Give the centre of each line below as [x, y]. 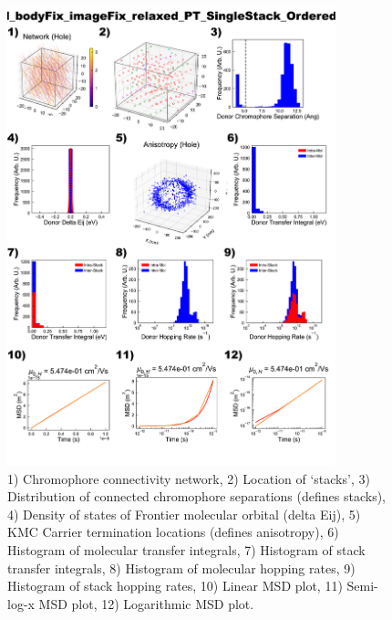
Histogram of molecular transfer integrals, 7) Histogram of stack [186, 550]
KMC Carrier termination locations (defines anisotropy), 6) [173, 532]
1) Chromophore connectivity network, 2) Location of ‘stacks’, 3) [189, 478]
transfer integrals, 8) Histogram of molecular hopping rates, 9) [181, 567]
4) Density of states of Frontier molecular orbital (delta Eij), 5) [184, 514]
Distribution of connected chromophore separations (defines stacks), [196, 496]
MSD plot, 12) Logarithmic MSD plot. [146, 603]
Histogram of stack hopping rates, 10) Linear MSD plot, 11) [175, 586]
